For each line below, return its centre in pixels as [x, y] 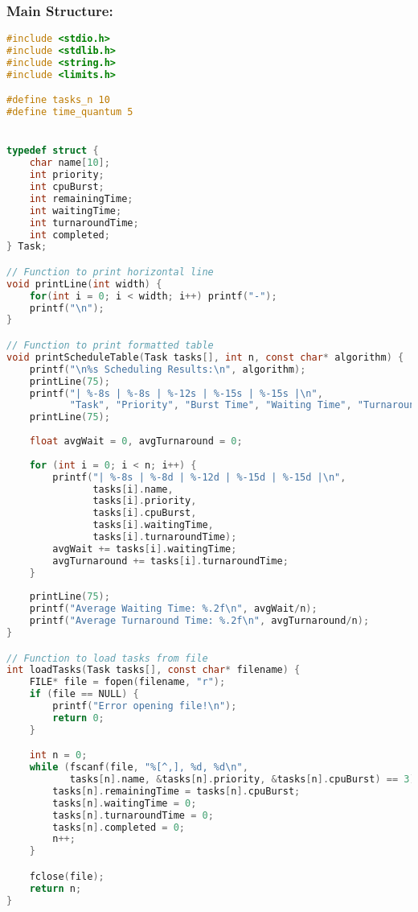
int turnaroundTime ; [84, 223]
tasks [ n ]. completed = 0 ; [119, 827]
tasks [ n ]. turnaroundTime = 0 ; [133, 815]
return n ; [55, 888]
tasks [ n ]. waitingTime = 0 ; [125, 803]
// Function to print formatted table [110, 345]
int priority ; [67, 175]
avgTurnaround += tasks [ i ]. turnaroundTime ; [170, 561]
